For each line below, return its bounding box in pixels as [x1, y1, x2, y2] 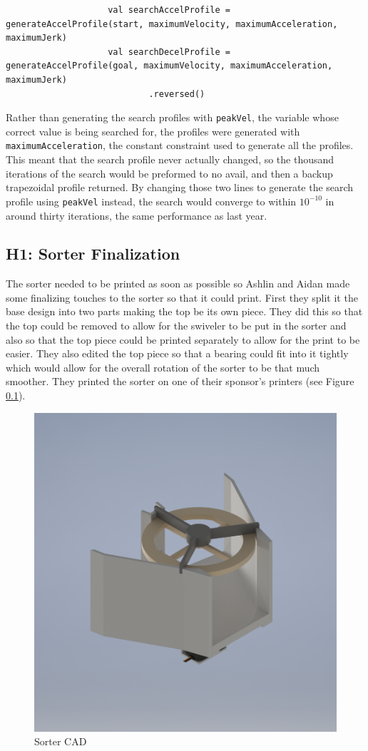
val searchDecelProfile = [108, 46, 230, 57]
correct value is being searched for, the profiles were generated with [6, 123, 300, 138]
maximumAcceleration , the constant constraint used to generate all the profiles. [6, 138, 354, 153]
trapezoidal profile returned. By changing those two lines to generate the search [6, 180, 354, 195]
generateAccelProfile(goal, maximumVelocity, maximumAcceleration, [6, 61, 333, 71]
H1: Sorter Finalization [6, 242, 180, 265]
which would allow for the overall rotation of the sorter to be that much [6, 359, 320, 374]
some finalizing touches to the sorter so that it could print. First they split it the [6, 290, 358, 305]
